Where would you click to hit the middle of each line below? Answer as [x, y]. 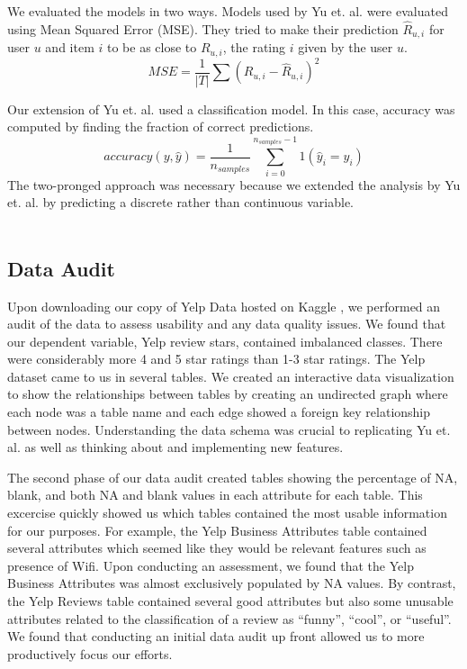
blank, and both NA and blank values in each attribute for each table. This [215, 495]
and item [70, 47]
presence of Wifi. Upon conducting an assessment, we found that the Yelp [211, 565]
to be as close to [152, 47]
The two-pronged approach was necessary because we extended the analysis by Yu [234, 184]
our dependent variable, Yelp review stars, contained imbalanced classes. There [225, 341]
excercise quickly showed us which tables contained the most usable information [227, 513]
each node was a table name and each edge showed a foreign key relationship [219, 412]
